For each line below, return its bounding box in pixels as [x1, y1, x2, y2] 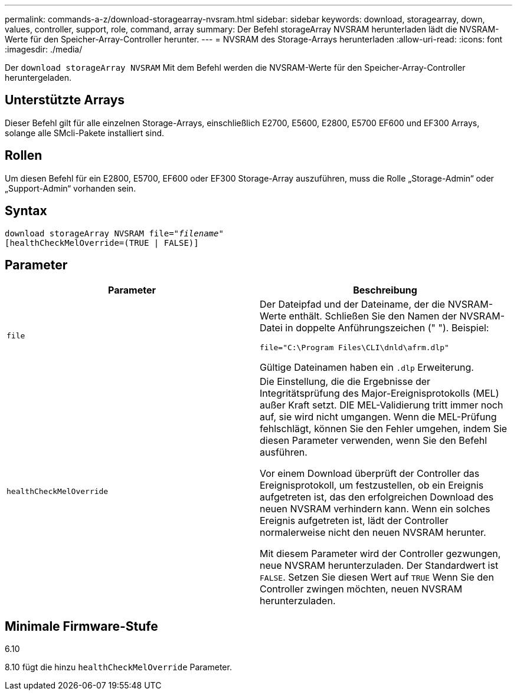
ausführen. [260, 446, 307, 459]
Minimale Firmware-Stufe [5, 618, 158, 634]
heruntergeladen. [5, 73, 71, 83]
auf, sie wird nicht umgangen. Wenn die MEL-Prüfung [260, 411, 497, 423]
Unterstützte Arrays [5, 93, 125, 108]
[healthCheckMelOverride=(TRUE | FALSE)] [5, 238, 199, 248]
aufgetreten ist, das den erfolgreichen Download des [260, 491, 494, 503]
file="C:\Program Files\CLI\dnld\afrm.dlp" [260, 343, 449, 353]
